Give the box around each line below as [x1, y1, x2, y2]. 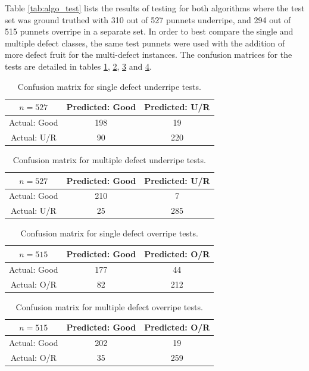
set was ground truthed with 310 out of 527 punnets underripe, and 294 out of [5, 13, 291, 26]
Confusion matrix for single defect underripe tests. [17, 80, 201, 92]
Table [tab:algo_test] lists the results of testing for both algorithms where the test [5, 2, 305, 14]
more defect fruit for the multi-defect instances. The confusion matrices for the [5, 48, 292, 61]
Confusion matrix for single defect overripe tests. [20, 227, 198, 239]
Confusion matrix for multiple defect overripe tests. [15, 300, 203, 313]
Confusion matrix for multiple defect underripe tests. [13, 153, 206, 166]
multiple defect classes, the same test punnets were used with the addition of [5, 36, 285, 49]
